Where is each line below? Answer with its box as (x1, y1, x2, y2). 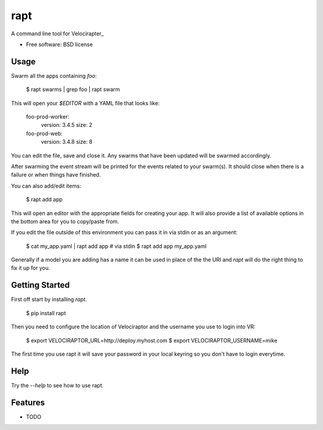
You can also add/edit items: (11, 182, 81, 189)
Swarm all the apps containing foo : (11, 72, 97, 79)
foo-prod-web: (26, 129, 63, 137)
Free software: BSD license (26, 41, 93, 48)
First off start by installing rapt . (11, 296, 87, 303)
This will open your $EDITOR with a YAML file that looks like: (11, 99, 160, 107)
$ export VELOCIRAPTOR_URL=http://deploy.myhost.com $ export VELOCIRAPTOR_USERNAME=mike (26, 337, 278, 344)
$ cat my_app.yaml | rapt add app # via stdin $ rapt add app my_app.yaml (26, 243, 207, 250)
